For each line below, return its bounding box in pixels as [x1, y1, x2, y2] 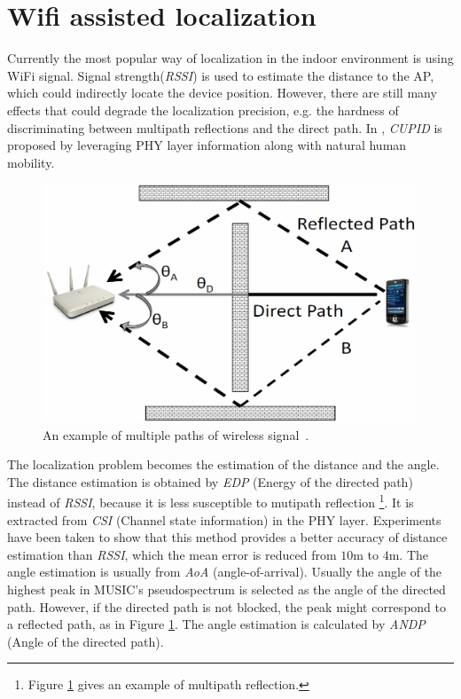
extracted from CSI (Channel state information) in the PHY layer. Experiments [7, 510, 441, 529]
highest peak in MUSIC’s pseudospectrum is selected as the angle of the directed [7, 580, 446, 598]
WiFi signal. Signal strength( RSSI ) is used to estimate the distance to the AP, [7, 66, 434, 84]
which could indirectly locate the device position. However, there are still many [7, 83, 437, 102]
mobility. [7, 153, 55, 171]
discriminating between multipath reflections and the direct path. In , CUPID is [7, 118, 442, 137]
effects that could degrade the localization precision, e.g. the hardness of [7, 100, 399, 119]
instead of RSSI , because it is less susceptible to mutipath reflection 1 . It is [7, 491, 414, 512]
